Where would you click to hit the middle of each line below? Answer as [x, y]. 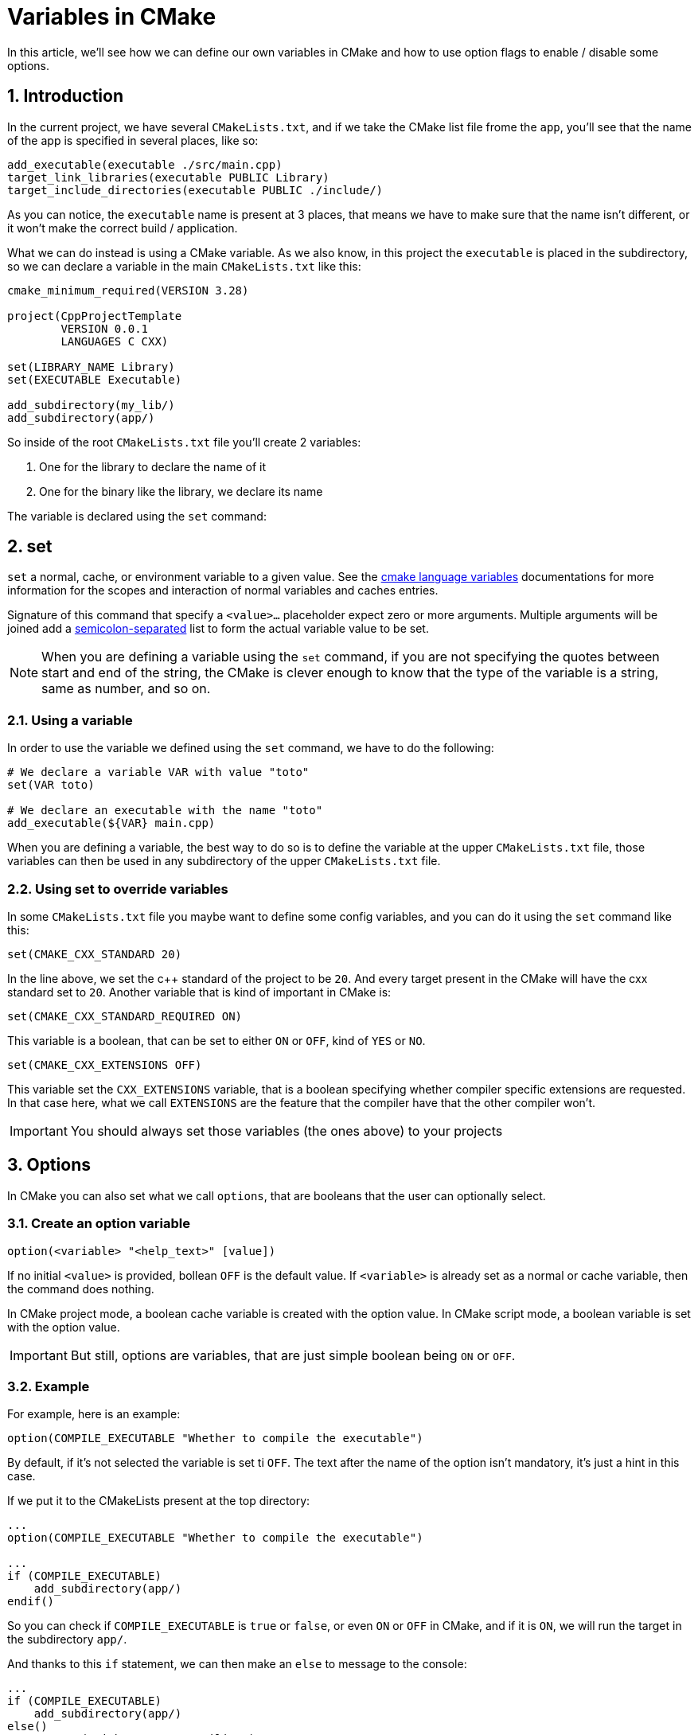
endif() [31, 1602]
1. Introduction [65, 96]
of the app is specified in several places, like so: [133, 140]
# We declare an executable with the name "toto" [165, 811]
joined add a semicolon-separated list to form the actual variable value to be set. [218, 629]
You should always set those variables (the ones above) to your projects [287, 1131]
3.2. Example [49, 1386]
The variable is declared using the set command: [137, 516]
